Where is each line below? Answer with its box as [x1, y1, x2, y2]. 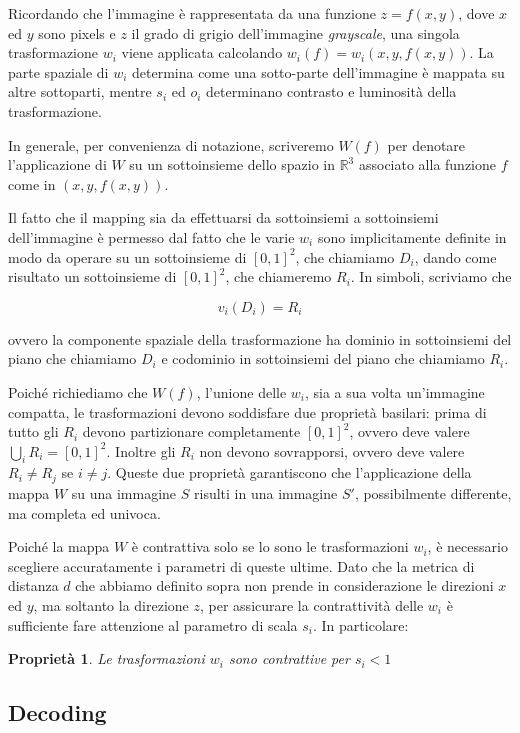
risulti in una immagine [194, 482, 338, 503]
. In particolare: [313, 614, 409, 635]
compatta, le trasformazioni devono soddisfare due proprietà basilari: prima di [8, 401, 487, 422]
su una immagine [71, 482, 177, 503]
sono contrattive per [228, 648, 350, 669]
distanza [8, 575, 59, 596]
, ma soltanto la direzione [33, 594, 189, 615]
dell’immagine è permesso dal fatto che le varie [8, 226, 295, 247]
